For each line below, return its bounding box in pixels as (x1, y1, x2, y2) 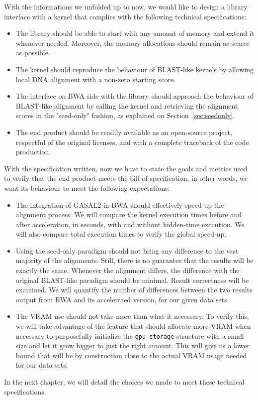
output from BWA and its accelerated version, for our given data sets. (15, 294, 229, 304)
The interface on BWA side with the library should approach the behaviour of (15, 91, 254, 101)
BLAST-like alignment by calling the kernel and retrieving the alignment (15, 100, 238, 111)
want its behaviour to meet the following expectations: (4, 182, 170, 193)
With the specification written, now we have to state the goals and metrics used (4, 163, 248, 173)
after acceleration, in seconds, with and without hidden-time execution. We (15, 219, 245, 229)
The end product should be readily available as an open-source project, (15, 127, 232, 137)
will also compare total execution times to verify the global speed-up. (15, 229, 227, 239)
